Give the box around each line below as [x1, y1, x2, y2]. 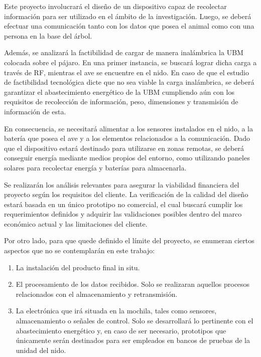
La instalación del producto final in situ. [16, 262, 140, 272]
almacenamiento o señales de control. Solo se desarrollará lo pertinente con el [16, 315, 253, 326]
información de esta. [4, 106, 66, 116]
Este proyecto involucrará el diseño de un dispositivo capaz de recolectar [4, 1, 227, 11]
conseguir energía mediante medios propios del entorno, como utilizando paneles [4, 152, 250, 163]
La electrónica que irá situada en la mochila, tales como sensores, [16, 305, 217, 316]
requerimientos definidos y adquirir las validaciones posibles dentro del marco [4, 209, 242, 219]
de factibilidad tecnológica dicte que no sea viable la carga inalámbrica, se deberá [4, 77, 254, 87]
